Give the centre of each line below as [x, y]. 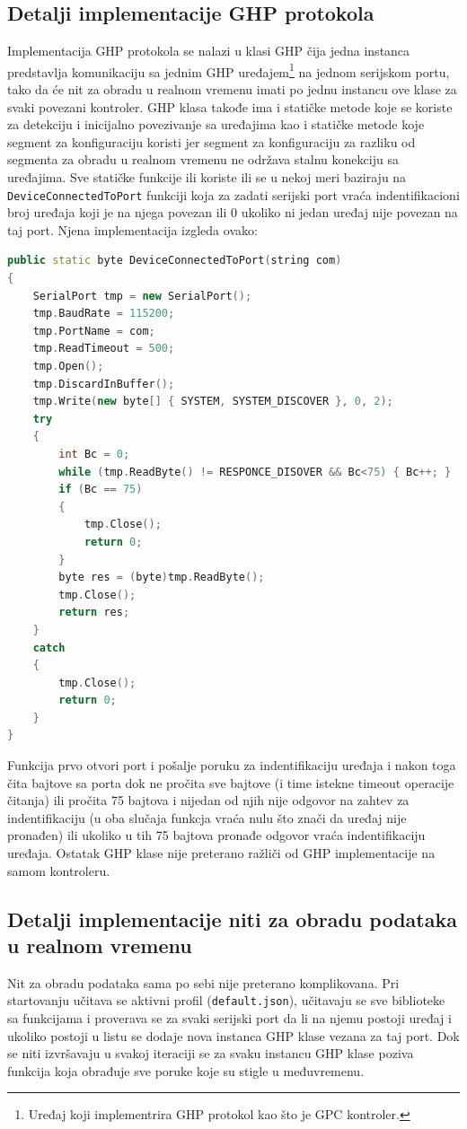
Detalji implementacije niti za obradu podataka [232, 919]
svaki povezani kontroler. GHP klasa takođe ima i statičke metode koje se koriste [230, 106]
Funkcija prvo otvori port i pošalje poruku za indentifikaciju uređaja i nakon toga [232, 765]
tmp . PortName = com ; [94, 331]
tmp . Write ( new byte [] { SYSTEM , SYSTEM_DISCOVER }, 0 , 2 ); [213, 402]
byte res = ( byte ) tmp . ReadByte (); [162, 578]
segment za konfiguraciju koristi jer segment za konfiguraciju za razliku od [211, 141]
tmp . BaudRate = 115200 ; [104, 314]
